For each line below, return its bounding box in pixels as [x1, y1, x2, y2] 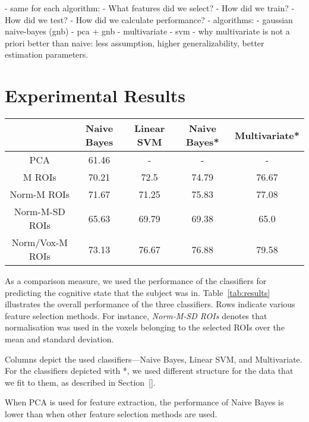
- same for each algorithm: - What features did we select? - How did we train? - [5, 2, 295, 14]
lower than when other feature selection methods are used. [5, 408, 217, 420]
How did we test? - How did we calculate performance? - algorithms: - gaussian [5, 13, 293, 26]
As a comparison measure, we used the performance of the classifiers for [5, 275, 267, 287]
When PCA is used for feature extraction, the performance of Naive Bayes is [5, 396, 284, 408]
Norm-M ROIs [10, 187, 70, 201]
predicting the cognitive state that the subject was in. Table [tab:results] [5, 286, 270, 298]
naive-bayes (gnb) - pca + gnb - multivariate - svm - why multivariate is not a [5, 25, 290, 37]
